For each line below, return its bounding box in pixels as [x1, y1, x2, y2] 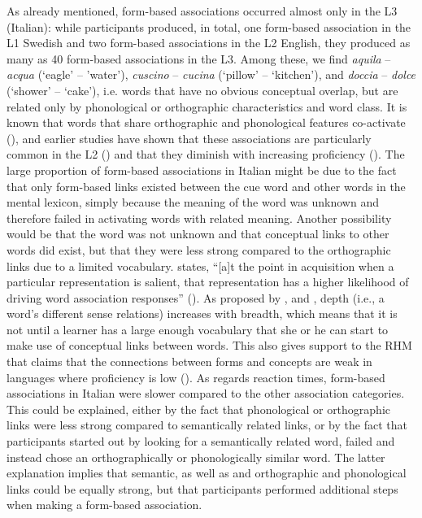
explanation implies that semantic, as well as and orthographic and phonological [7, 464, 407, 481]
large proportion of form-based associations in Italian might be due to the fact [7, 161, 397, 178]
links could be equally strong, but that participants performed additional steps [7, 480, 398, 497]
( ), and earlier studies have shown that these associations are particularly [7, 129, 372, 146]
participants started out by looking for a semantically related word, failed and [7, 433, 395, 450]
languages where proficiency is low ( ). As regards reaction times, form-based [7, 368, 385, 385]
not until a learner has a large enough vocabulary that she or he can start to [7, 320, 389, 337]
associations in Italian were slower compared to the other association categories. [7, 385, 405, 402]
